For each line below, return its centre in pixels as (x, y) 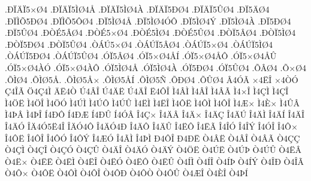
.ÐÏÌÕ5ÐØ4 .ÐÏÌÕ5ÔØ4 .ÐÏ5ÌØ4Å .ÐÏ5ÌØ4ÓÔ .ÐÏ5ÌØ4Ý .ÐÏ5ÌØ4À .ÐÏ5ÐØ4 (148, 21)
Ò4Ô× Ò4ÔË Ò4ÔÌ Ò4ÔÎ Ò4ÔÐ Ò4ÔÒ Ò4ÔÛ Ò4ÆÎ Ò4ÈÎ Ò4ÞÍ (126, 173)
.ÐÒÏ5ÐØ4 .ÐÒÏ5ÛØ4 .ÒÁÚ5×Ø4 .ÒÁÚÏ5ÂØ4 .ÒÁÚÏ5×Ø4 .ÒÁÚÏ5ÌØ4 (139, 44)
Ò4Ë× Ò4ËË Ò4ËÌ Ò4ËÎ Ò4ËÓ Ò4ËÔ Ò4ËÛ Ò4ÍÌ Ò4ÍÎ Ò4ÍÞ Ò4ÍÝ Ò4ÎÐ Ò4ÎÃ (154, 161)
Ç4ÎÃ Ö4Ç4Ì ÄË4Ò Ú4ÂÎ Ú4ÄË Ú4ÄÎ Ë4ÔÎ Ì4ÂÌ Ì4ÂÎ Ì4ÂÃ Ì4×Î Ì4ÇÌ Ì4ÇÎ (147, 91)
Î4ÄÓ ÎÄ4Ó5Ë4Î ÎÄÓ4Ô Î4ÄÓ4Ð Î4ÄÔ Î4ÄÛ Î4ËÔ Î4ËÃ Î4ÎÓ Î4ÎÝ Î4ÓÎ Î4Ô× (151, 126)
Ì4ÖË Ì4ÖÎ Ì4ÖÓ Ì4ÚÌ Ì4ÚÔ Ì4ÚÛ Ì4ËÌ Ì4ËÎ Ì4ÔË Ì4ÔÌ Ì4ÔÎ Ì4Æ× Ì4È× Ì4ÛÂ (152, 102)
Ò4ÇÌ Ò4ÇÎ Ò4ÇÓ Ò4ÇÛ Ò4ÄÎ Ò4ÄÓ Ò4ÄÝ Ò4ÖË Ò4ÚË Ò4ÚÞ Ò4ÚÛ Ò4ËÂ (153, 150)
